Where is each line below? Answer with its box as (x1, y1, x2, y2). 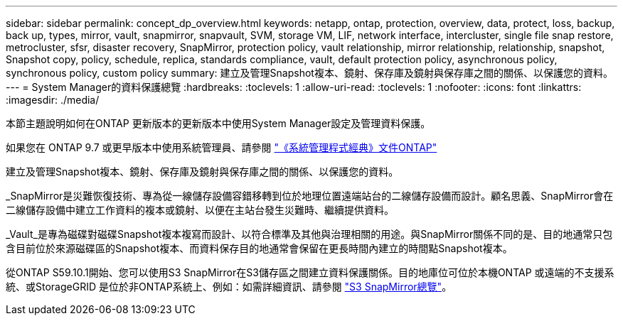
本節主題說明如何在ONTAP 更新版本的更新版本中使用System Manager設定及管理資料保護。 (6, 117, 431, 129)
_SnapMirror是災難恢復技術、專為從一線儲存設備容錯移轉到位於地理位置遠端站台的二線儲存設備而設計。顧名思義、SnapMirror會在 (6, 190, 614, 202)
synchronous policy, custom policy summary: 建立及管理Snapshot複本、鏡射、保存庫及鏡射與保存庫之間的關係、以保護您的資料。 (6, 67, 613, 79)
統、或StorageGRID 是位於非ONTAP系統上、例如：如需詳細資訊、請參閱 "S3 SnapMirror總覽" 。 (6, 281, 452, 293)
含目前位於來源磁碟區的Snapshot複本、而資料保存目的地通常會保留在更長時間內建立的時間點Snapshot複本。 (6, 242, 513, 254)
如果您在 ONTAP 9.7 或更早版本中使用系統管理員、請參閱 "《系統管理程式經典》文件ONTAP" (6, 141, 437, 153)
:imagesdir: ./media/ (6, 94, 100, 106)
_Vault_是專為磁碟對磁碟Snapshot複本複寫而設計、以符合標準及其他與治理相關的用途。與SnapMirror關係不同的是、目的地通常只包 (6, 228, 613, 240)
